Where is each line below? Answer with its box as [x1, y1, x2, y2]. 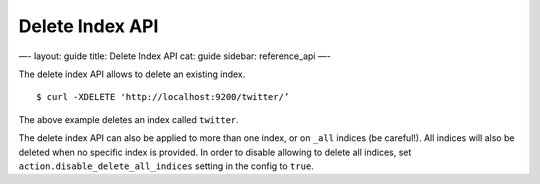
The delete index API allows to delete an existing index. [18, 68, 246, 80]
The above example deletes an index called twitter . [18, 113, 239, 125]
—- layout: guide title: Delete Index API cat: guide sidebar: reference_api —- [18, 50, 332, 62]
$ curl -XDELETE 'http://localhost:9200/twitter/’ [36, 91, 290, 103]
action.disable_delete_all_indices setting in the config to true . [18, 160, 314, 172]
